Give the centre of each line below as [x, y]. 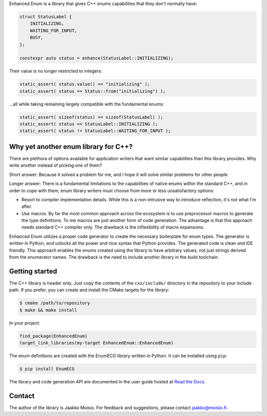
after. [27, 207]
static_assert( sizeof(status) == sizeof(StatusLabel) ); [91, 117]
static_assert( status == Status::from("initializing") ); [92, 91]
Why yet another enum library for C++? [71, 147]
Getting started [33, 271]
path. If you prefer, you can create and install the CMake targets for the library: [89, 290]
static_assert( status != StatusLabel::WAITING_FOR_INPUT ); [95, 131]
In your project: [25, 323]
